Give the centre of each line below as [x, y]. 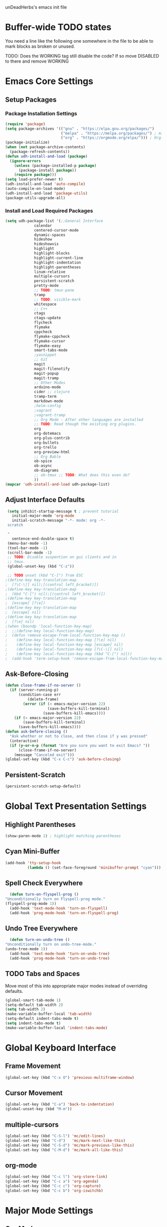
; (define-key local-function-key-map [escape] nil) [64, 645]
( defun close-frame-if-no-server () [43, 685]
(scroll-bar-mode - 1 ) [30, 553]
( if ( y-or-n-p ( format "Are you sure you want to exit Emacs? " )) [80, 745]
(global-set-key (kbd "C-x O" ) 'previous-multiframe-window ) [70, 1077]
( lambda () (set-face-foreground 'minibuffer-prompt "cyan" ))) [94, 867]
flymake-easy [47, 346]
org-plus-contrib [52, 438]
